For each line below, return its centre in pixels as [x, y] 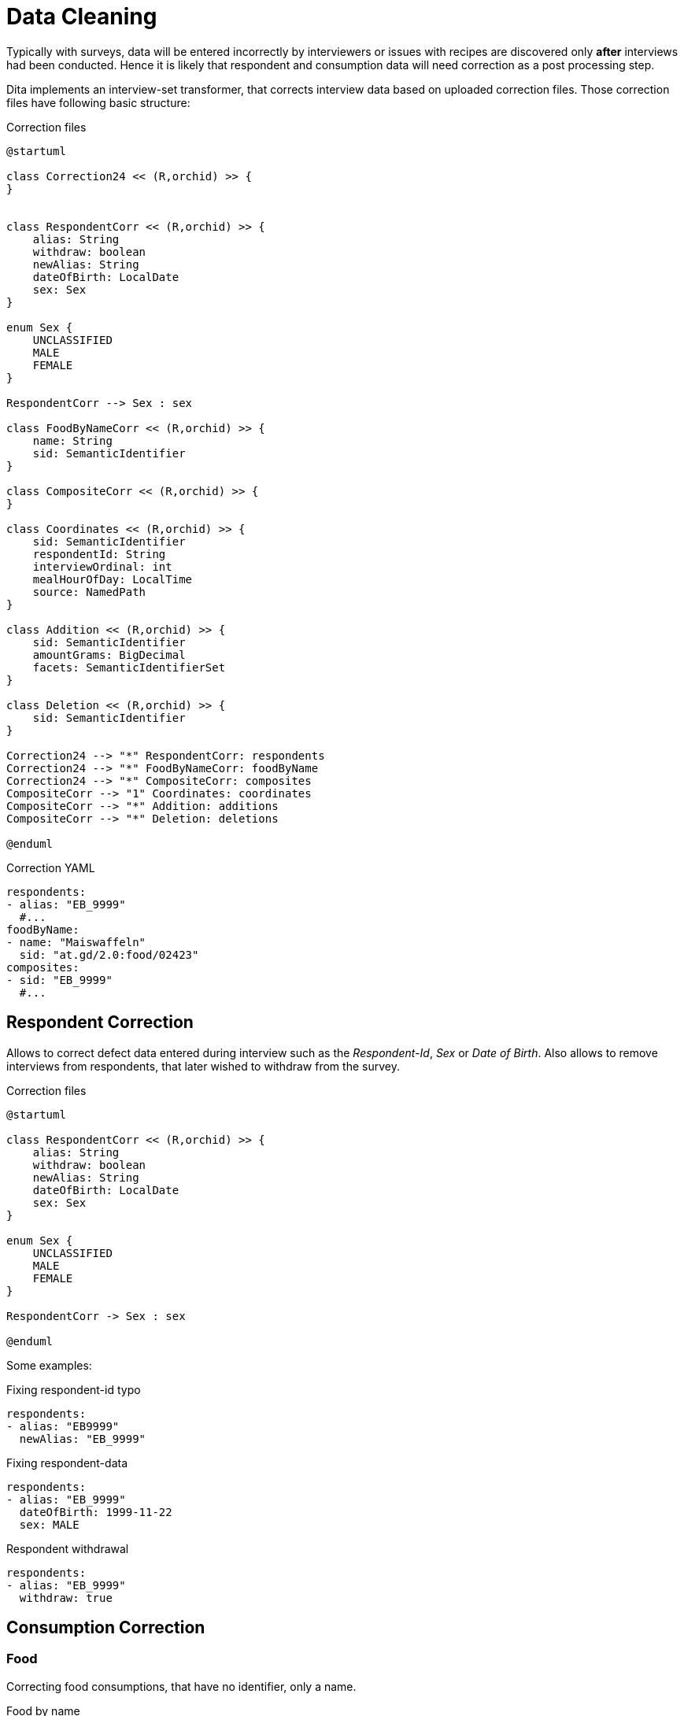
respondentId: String [99, 554]
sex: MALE [49, 1524]
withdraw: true [66, 1598]
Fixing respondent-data [67, 1463]
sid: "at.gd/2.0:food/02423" [109, 954]
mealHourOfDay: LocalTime [113, 579]
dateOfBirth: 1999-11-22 [96, 1512]
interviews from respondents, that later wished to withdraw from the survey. [203, 1066]
